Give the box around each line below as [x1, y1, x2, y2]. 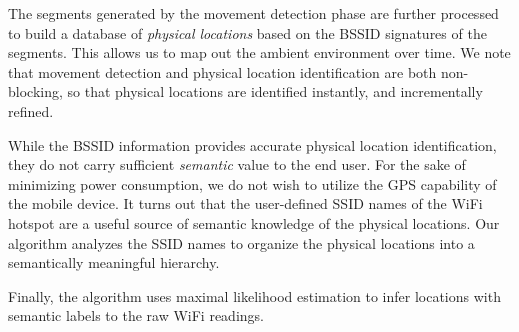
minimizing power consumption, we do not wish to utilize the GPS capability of [8, 173, 497, 194]
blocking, [8, 81, 63, 102]
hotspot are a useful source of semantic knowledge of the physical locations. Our [8, 212, 500, 233]
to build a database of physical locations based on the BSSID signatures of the [8, 22, 487, 43]
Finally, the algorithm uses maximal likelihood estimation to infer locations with [8, 285, 501, 306]
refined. [8, 100, 54, 121]
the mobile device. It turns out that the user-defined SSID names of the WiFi [8, 193, 483, 214]
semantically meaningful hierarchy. [8, 252, 220, 273]
